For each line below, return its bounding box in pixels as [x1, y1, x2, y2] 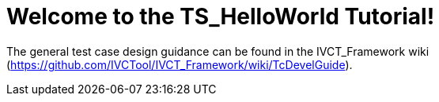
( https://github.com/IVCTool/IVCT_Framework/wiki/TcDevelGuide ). [6, 57, 353, 71]
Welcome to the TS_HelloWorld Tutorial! [6, 3, 435, 30]
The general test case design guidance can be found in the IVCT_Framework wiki [6, 44, 430, 58]
